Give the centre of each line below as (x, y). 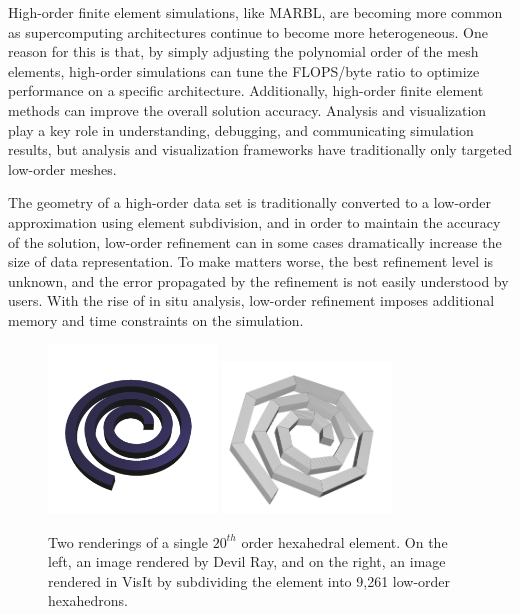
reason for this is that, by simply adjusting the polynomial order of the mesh (243, 51)
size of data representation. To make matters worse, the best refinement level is (251, 261)
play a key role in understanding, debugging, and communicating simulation (241, 129)
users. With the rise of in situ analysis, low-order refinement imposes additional (251, 300)
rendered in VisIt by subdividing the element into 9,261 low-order (249, 580)
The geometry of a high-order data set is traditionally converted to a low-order (250, 202)
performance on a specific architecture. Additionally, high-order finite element (246, 90)
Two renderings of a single (128, 541)
